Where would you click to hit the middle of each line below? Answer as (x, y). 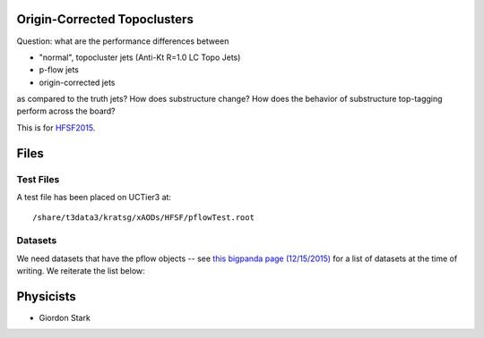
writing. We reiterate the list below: (81, 270)
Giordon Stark (65, 317)
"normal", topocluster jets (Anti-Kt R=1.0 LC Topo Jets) (140, 57)
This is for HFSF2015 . (56, 127)
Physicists (46, 296)
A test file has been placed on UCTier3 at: (94, 198)
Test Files (38, 179)
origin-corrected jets (77, 82)
